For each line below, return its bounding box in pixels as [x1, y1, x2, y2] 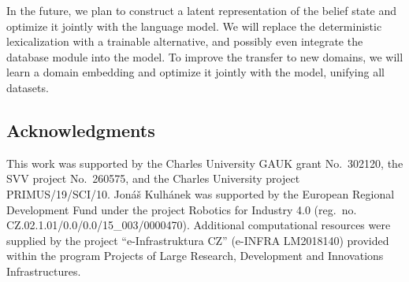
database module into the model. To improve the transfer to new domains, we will [6, 48, 403, 65]
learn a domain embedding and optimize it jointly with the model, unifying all [6, 64, 385, 80]
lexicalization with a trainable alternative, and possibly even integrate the [6, 33, 363, 50]
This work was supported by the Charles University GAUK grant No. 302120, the [6, 154, 403, 171]
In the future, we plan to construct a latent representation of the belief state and [6, 2, 397, 18]
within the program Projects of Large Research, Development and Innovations [6, 247, 384, 264]
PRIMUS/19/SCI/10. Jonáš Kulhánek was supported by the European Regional [6, 185, 395, 202]
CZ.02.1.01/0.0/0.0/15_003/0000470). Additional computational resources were [6, 217, 391, 233]
